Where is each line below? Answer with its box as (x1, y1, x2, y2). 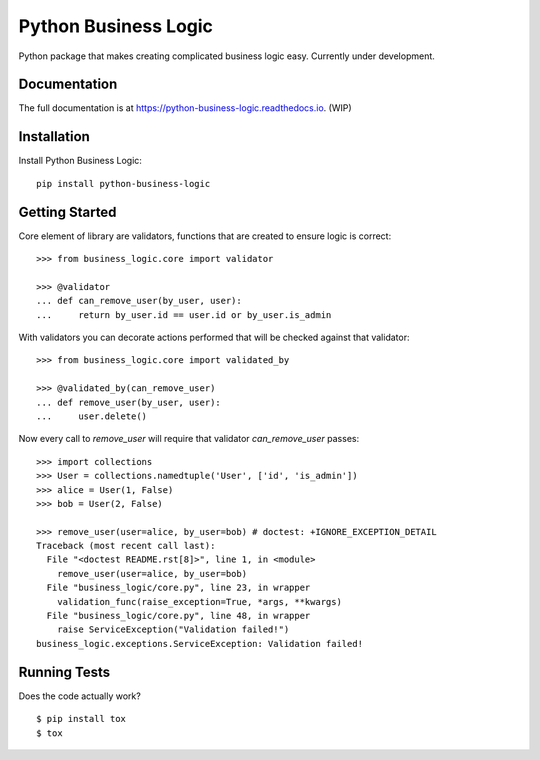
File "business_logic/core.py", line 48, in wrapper (46, 610, 311, 622)
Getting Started (18, 203, 117, 220)
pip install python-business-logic (36, 178, 211, 189)
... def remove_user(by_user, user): (36, 396, 222, 408)
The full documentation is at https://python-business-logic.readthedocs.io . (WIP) (18, 102, 352, 114)
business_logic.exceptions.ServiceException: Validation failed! (36, 638, 364, 649)
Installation (18, 128, 90, 145)
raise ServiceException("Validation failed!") (56, 624, 290, 635)
